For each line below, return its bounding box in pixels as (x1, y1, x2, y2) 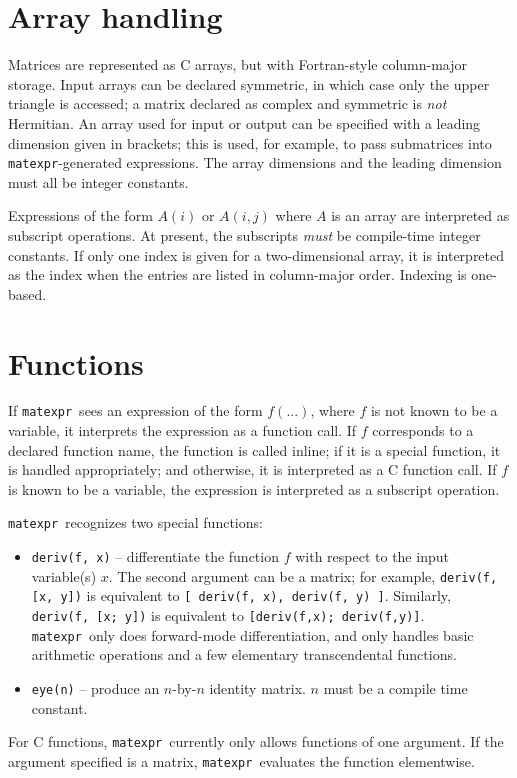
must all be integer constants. (8, 171, 189, 192)
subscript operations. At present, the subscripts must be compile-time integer (8, 224, 481, 245)
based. (8, 283, 47, 304)
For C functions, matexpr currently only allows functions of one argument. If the (8, 731, 504, 752)
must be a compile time (323, 678, 468, 698)
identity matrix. (209, 678, 306, 698)
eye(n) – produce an (31, 678, 160, 698)
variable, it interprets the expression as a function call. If (8, 420, 357, 441)
